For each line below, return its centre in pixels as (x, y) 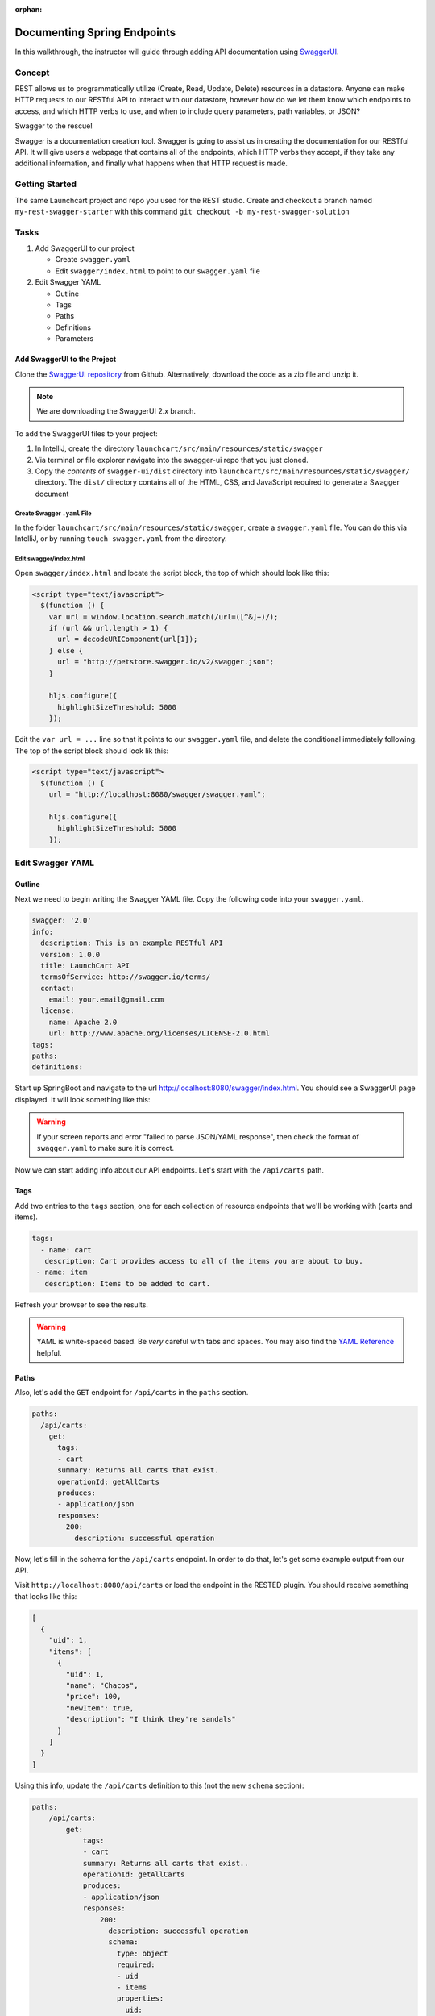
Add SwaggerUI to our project (85, 248)
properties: (141, 1999)
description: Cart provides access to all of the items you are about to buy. (204, 1261)
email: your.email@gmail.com (106, 1000)
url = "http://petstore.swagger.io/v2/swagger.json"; (166, 662)
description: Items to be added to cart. (128, 1283)
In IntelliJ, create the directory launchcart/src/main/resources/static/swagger (179, 448)
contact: (58, 988)
